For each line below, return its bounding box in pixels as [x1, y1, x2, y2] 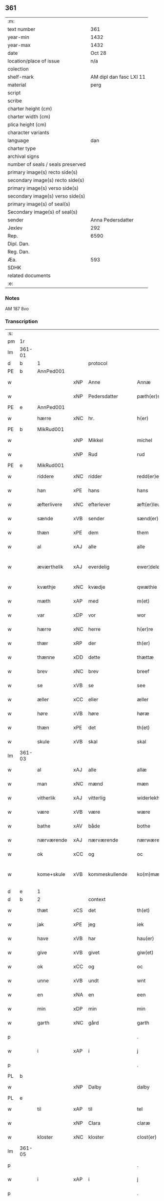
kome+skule [37, 871, 65, 878]
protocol [88, 360, 108, 367]
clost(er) [137, 1134, 157, 1141]
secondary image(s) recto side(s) [7, 177, 84, 183]
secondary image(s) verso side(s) [7, 193, 85, 200]
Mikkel [88, 437, 103, 444]
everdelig [88, 563, 110, 570]
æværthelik [37, 563, 63, 570]
